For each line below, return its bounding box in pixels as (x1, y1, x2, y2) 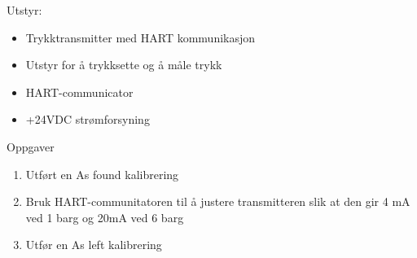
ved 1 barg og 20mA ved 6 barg (25, 208, 184, 225)
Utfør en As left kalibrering (25, 236, 162, 253)
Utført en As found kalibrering (25, 165, 179, 182)
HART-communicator (25, 83, 134, 100)
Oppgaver (7, 138, 55, 155)
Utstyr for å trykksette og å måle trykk (25, 56, 222, 73)
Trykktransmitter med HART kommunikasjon (25, 28, 256, 46)
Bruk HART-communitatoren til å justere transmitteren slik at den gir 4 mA (25, 193, 410, 210)
